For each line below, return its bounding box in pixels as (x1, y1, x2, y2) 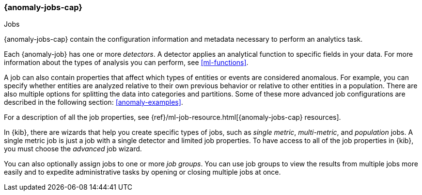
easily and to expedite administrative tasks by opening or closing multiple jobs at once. (4, 168, 281, 177)
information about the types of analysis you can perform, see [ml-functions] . (4, 58, 249, 67)
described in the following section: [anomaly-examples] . (4, 98, 183, 107)
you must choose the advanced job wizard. (4, 145, 142, 153)
